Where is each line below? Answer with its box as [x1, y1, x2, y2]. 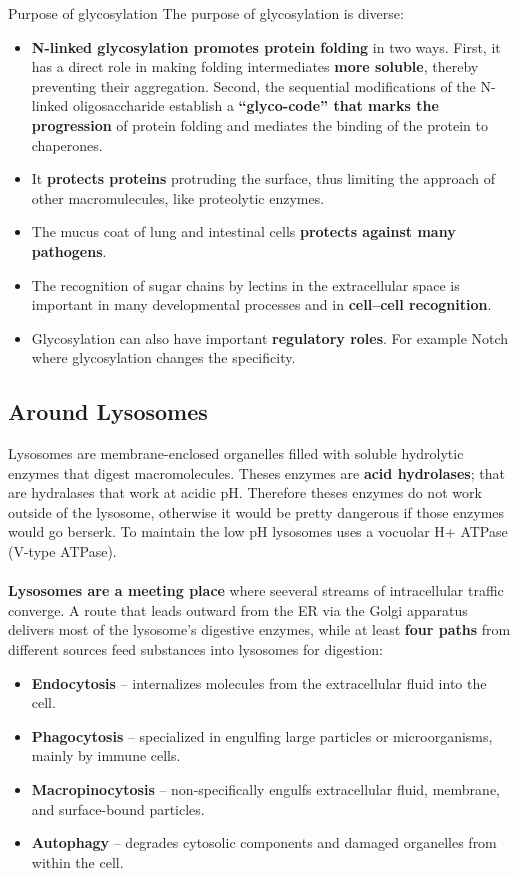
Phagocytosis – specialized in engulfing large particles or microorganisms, [31, 725, 493, 746]
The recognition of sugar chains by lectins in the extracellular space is [31, 274, 460, 295]
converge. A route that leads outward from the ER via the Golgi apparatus [8, 599, 468, 620]
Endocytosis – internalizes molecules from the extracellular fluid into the [31, 672, 487, 693]
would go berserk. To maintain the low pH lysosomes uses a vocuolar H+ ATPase [8, 521, 508, 542]
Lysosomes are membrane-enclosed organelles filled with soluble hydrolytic [8, 443, 464, 464]
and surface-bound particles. [31, 798, 205, 819]
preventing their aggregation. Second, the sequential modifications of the [31, 75, 476, 96]
